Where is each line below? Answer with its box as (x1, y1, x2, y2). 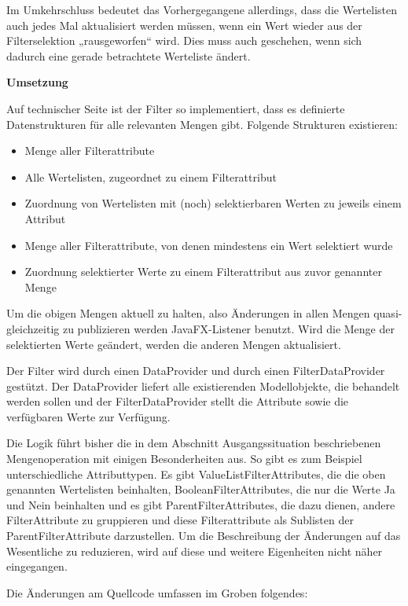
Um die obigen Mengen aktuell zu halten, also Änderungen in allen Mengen (6, 305, 370, 321)
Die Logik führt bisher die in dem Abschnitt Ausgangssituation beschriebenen (6, 435, 381, 451)
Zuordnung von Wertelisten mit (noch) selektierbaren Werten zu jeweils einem (24, 195, 402, 211)
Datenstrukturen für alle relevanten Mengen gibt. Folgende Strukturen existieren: (6, 116, 398, 132)
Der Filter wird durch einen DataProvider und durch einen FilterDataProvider (6, 362, 385, 379)
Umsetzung (6, 74, 68, 90)
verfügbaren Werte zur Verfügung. (6, 408, 171, 424)
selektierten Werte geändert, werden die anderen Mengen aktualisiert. (6, 336, 341, 352)
